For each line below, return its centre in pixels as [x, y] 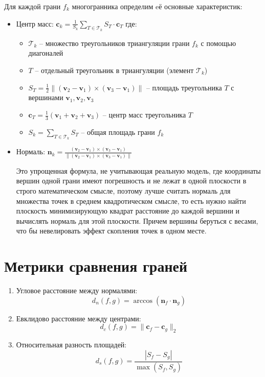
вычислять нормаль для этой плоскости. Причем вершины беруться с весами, [137, 220]
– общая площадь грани [118, 132]
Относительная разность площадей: [71, 344]
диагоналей [46, 53]
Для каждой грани [32, 6]
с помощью [218, 43]
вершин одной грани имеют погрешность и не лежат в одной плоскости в [131, 181]
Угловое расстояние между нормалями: [77, 290]
